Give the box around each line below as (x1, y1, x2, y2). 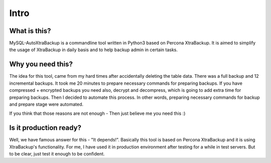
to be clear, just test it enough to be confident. (9, 151, 105, 156)
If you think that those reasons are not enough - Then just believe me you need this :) (9, 110, 186, 116)
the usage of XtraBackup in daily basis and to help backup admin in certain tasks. (9, 47, 178, 53)
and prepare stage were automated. (9, 101, 84, 107)
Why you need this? (9, 60, 73, 69)
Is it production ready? (9, 123, 81, 132)
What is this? (9, 27, 51, 35)
